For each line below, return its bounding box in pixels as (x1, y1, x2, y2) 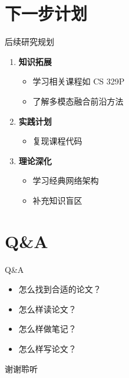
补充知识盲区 (32, 194, 82, 206)
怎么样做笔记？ (18, 322, 77, 335)
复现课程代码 (32, 135, 82, 147)
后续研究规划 (5, 35, 54, 48)
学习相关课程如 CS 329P (32, 75, 125, 87)
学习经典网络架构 (32, 174, 99, 187)
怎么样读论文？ (18, 302, 77, 315)
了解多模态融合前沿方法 (32, 94, 124, 107)
